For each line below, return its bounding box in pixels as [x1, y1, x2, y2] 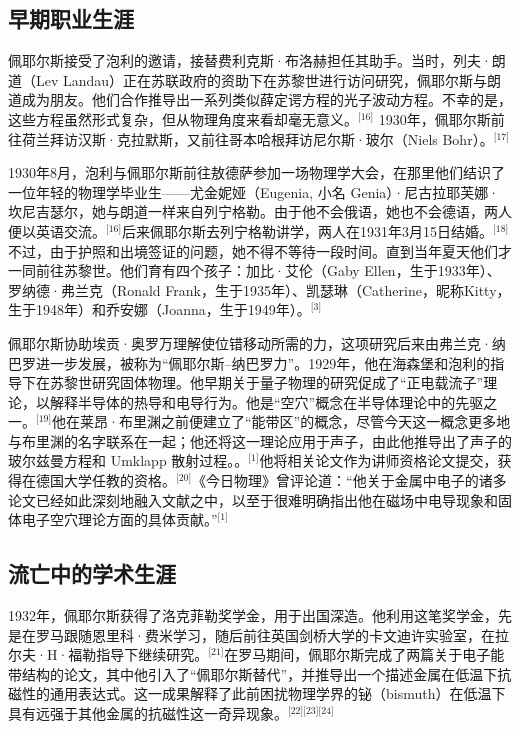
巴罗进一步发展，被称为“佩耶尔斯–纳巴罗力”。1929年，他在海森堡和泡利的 [8, 352, 491, 373]
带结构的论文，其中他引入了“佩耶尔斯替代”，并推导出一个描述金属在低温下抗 [8, 663, 512, 684]
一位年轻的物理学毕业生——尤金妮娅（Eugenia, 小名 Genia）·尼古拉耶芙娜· [8, 181, 500, 202]
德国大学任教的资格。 [35, 470, 176, 491]
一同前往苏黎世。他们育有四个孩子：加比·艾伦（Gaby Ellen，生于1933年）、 [8, 260, 501, 281]
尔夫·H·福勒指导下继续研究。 [8, 644, 209, 665]
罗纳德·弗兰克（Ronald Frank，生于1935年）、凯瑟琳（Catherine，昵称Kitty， [8, 279, 511, 300]
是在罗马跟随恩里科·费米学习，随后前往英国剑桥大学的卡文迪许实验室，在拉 [8, 624, 509, 645]
